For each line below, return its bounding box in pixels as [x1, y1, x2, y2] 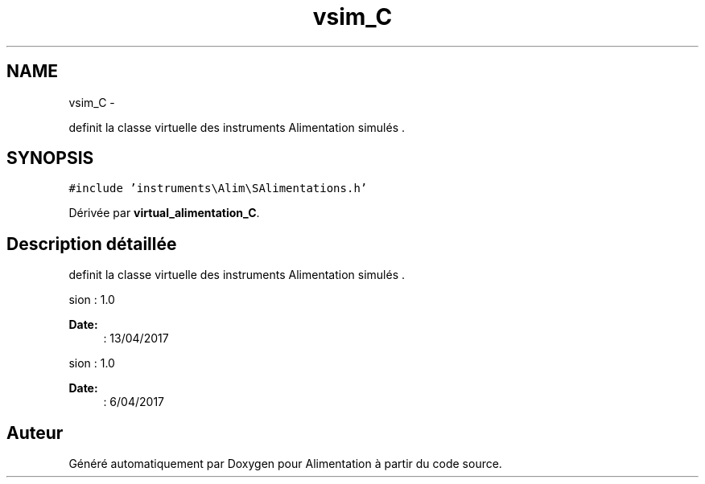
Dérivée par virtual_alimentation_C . [68, 206, 260, 220]
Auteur [6, 422, 64, 443]
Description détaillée [6, 233, 177, 254]
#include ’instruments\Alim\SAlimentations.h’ [68, 182, 368, 195]
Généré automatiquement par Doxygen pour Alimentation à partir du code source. [68, 457, 502, 471]
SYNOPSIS [6, 148, 94, 169]
